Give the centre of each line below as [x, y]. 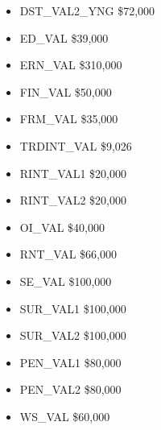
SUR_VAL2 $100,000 [73, 335]
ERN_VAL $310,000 [71, 65]
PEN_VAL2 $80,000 [70, 389]
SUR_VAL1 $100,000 [73, 308]
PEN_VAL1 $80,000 [70, 362]
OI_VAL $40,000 [62, 227]
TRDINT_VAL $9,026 [76, 145]
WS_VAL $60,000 [65, 416]
